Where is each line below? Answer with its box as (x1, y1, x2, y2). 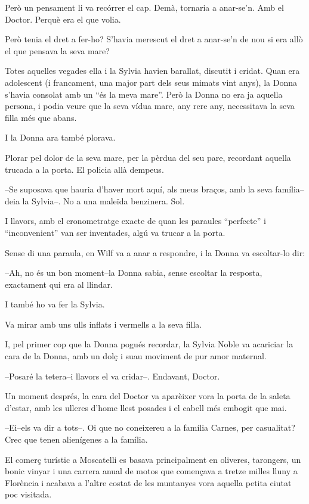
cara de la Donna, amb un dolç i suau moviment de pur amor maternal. (5, 350, 267, 362)
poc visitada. (5, 488, 52, 500)
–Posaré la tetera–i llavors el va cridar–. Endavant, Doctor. (5, 369, 220, 382)
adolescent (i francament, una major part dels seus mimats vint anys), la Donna (5, 76, 297, 88)
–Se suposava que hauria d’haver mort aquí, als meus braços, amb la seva (5, 183, 273, 195)
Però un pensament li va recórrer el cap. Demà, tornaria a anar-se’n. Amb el (5, 1, 284, 13)
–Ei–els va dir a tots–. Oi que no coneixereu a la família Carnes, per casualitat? (5, 421, 295, 434)
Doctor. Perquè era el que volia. (5, 13, 121, 25)
